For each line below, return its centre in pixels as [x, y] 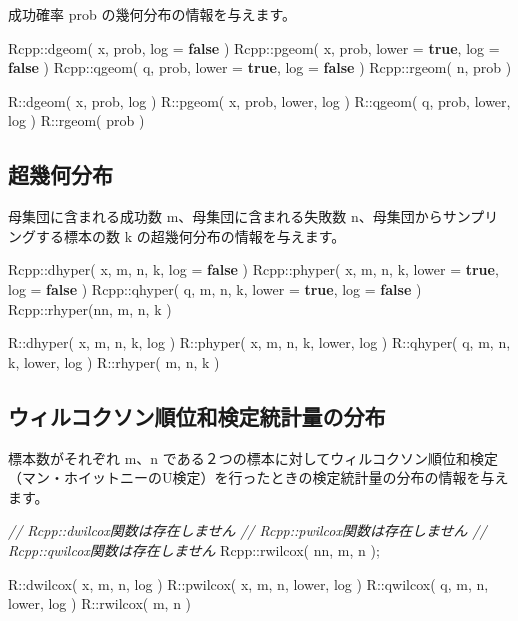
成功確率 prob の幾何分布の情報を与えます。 [152, 14]
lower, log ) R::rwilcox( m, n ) [100, 603]
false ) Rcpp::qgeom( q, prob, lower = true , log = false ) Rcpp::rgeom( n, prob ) [260, 67]
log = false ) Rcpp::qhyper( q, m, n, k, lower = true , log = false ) [215, 288]
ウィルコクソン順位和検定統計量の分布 [197, 415]
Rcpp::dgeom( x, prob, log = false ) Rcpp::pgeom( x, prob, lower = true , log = [254, 47]
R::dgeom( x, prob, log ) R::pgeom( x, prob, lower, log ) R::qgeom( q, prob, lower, [259, 100]
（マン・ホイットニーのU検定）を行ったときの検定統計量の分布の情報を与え [258, 477]
